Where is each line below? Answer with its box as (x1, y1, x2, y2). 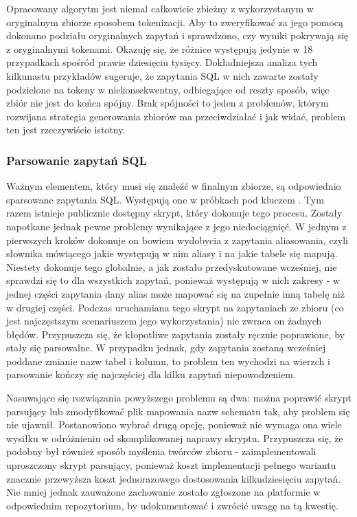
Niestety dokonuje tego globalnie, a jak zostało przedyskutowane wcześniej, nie (6, 259, 337, 274)
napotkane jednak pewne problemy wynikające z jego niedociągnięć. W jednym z (6, 219, 347, 233)
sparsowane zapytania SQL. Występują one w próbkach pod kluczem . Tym (6, 192, 324, 206)
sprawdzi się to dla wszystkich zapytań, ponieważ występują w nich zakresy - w (6, 273, 341, 287)
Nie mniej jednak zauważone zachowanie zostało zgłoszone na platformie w (6, 485, 321, 499)
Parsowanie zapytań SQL (6, 151, 147, 168)
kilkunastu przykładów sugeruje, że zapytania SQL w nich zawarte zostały (6, 68, 319, 82)
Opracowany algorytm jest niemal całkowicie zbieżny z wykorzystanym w (6, 1, 314, 15)
